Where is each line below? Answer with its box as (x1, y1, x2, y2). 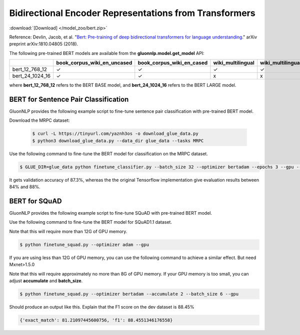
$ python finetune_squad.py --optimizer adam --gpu (19, 242, 149, 247)
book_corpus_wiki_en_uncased (56, 59, 132, 66)
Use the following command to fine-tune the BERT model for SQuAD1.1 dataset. (9, 219, 172, 225)
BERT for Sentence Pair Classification (9, 95, 129, 103)
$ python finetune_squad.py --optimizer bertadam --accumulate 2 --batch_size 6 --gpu (19, 291, 239, 297)
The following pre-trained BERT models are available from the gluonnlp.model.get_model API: (9, 50, 204, 56)
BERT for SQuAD (9, 197, 62, 205)
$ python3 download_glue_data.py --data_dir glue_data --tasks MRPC (32, 138, 204, 143)
